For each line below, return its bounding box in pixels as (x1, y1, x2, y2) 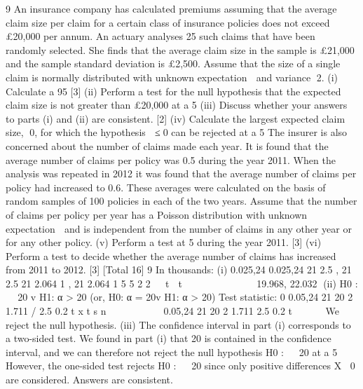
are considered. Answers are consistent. (6, 372, 173, 387)
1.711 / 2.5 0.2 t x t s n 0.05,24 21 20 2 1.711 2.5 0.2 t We (6, 303, 340, 318)
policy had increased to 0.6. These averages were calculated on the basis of (6, 179, 326, 194)
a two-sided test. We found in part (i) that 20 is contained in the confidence (6, 331, 331, 346)
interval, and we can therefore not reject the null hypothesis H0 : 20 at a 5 (6, 344, 338, 359)
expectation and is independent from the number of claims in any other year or (6, 221, 352, 236)
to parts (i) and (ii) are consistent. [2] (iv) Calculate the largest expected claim (6, 111, 345, 125)
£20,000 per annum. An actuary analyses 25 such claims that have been (6, 29, 315, 43)
